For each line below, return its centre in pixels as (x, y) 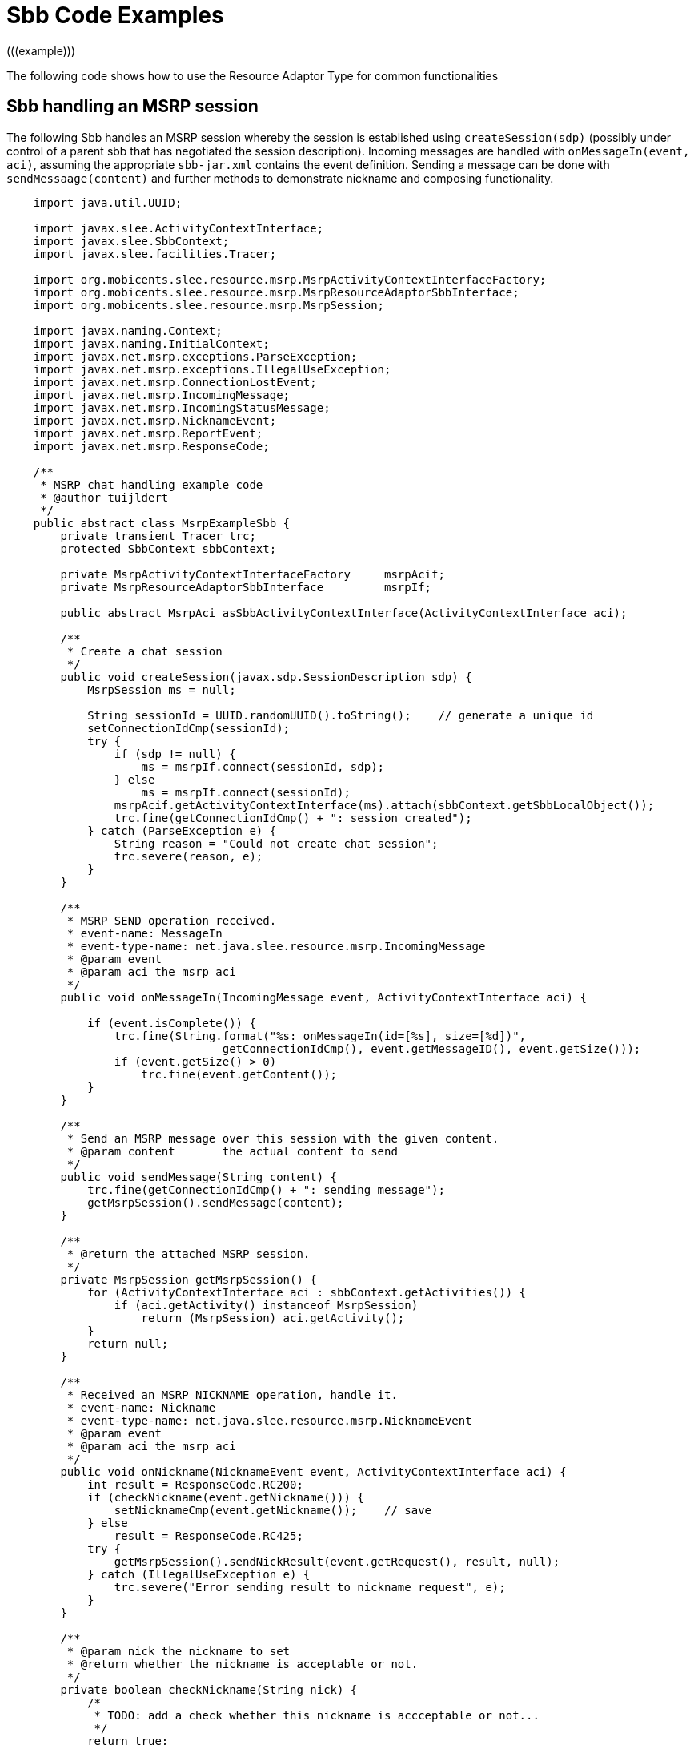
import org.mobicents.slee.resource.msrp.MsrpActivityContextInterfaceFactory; (290, 279)
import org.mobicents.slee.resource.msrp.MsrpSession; (209, 305)
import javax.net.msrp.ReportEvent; (148, 433)
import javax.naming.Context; (128, 330)
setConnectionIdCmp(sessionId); (189, 728)
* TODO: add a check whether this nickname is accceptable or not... (317, 1715)
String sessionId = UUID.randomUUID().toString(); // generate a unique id (341, 715)
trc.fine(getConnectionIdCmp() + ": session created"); (293, 818)
